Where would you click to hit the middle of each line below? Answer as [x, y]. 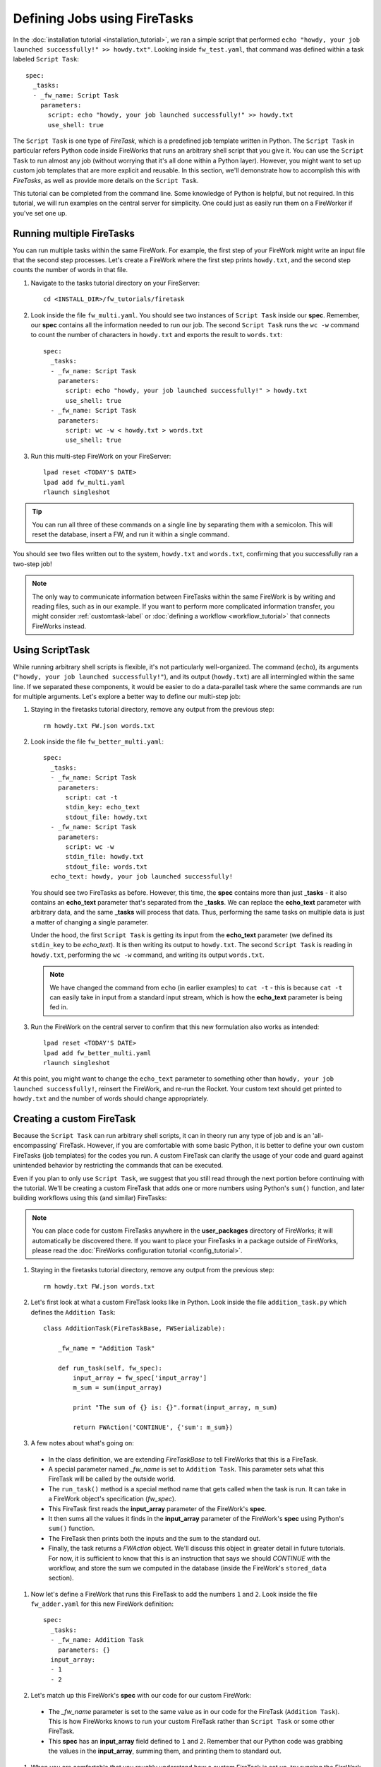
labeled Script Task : [46, 59]
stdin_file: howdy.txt [104, 857]
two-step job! [32, 564]
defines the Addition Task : [73, 1312]
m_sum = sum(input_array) [117, 1388]
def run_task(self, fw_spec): [110, 1368]
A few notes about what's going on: [82, 1443]
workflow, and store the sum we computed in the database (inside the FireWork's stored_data [188, 1568]
